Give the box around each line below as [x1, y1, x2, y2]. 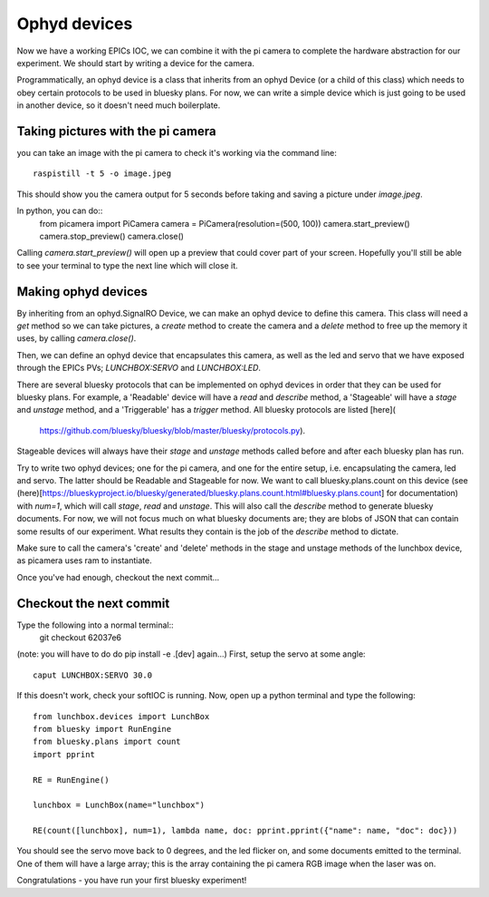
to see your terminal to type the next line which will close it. [16, 259, 239, 271]
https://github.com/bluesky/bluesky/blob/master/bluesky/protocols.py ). [39, 424, 306, 435]
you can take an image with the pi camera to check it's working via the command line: [16, 148, 337, 159]
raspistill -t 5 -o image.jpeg [33, 169, 172, 179]
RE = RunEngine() [33, 775, 110, 785]
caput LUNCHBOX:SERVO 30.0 [33, 669, 153, 680]
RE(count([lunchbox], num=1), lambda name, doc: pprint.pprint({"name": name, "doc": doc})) [33, 825, 458, 836]
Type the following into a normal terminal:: [16, 619, 174, 630]
